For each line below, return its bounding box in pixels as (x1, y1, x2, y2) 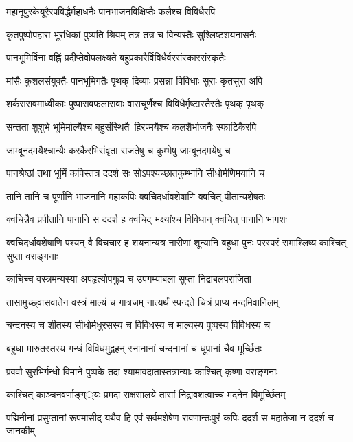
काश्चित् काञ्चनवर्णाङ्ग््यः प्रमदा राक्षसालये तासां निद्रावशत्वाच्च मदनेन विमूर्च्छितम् (6, 387, 286, 401)
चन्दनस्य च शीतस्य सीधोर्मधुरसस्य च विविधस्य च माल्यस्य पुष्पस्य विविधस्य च (6, 318, 271, 332)
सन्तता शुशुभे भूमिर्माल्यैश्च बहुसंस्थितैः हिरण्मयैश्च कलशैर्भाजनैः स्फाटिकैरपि (6, 119, 257, 133)
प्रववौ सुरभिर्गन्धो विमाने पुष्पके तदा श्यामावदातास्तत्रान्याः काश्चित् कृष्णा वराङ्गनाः (6, 364, 278, 378)
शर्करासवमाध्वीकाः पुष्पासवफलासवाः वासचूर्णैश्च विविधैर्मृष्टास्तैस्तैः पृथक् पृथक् (6, 96, 264, 111)
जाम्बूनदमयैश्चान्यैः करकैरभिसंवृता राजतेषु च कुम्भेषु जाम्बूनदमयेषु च (6, 142, 231, 157)
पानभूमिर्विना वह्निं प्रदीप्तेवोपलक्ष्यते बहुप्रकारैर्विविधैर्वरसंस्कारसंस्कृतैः (6, 50, 226, 65)
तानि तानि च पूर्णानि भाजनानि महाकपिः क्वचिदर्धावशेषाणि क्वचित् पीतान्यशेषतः (6, 188, 266, 203)
